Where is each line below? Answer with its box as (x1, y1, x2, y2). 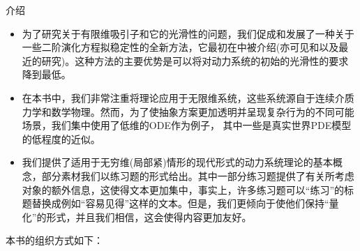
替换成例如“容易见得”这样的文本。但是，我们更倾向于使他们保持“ (31, 196, 329, 211)
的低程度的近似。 (22, 131, 100, 146)
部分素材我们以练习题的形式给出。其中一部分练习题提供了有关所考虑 (41, 168, 354, 183)
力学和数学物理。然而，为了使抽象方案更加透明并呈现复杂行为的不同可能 (22, 104, 354, 119)
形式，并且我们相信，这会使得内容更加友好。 (46, 209, 252, 224)
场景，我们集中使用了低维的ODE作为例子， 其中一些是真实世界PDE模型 (22, 118, 352, 132)
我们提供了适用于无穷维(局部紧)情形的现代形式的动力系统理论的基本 (22, 155, 333, 169)
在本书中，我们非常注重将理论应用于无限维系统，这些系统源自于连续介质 (22, 90, 354, 105)
